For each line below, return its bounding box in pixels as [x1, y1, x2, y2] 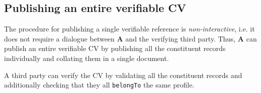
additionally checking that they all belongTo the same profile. [4, 79, 195, 90]
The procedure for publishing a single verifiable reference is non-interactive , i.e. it [4, 23, 255, 34]
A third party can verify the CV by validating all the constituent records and [4, 69, 242, 80]
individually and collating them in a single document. [4, 52, 169, 63]
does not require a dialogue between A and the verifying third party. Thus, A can [4, 33, 257, 43]
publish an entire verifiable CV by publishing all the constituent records [4, 43, 226, 53]
